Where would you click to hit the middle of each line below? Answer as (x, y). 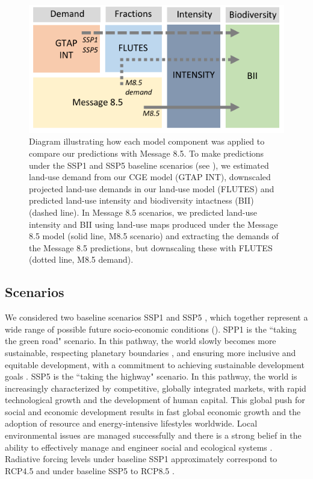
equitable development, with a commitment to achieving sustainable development (155, 364)
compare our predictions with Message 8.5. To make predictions (147, 153)
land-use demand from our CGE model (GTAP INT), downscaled (150, 177)
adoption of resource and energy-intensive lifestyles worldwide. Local (131, 423)
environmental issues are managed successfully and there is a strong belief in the (153, 435)
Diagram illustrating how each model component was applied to (147, 141)
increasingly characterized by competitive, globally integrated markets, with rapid (156, 388)
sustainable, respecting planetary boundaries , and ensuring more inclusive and (150, 352)
